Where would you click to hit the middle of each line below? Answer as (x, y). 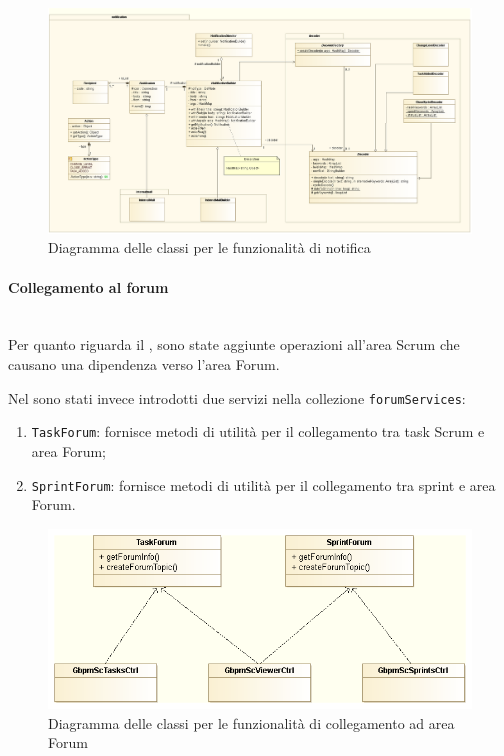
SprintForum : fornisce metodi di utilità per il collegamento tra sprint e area (263, 484)
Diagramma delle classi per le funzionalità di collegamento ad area (251, 722)
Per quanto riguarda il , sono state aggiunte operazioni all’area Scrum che (234, 344)
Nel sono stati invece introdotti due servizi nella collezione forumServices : (237, 397)
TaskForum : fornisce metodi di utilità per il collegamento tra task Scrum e (258, 431)
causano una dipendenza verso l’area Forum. (144, 364)
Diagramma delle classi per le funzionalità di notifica (209, 247)
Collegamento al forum (88, 286)
